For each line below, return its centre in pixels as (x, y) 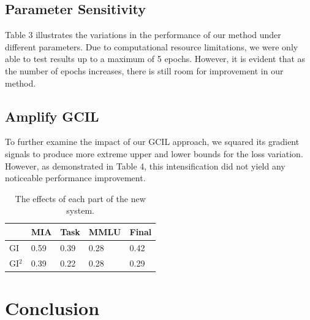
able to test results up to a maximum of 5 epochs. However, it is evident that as (155, 59)
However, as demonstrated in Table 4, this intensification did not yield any (145, 166)
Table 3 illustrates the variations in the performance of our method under (143, 35)
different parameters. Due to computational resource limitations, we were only (152, 46)
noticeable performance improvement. (75, 178)
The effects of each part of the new (80, 198)
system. (80, 210)
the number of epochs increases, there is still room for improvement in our (144, 70)
